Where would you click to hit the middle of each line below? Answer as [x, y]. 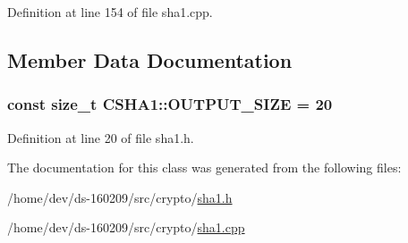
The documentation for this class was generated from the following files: [204, 168]
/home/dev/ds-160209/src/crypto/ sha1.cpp [126, 227]
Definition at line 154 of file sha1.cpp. [110, 12]
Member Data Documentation [150, 59]
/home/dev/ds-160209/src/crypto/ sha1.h [120, 197]
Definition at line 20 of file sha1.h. [101, 137]
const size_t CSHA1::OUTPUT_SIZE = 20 [170, 104]
